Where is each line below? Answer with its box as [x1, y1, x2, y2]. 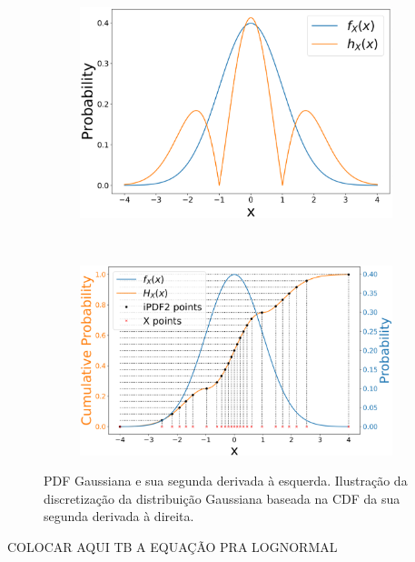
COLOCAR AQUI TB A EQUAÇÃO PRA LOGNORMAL [7, 537, 338, 557]
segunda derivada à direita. [44, 507, 194, 526]
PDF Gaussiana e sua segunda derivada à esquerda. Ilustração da [44, 471, 408, 490]
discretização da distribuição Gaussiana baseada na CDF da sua [44, 488, 400, 507]
